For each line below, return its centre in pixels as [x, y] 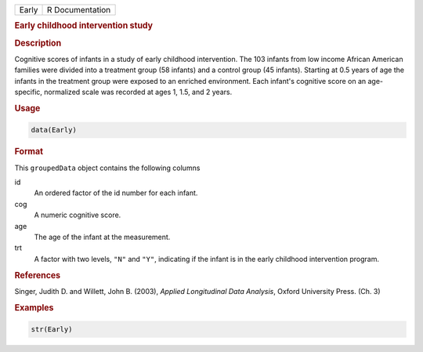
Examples [34, 307]
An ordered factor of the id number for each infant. [116, 193]
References [38, 275]
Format [29, 151]
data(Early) [54, 130]
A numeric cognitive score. [78, 215]
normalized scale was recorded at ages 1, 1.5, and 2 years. [138, 92]
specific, [29, 92]
